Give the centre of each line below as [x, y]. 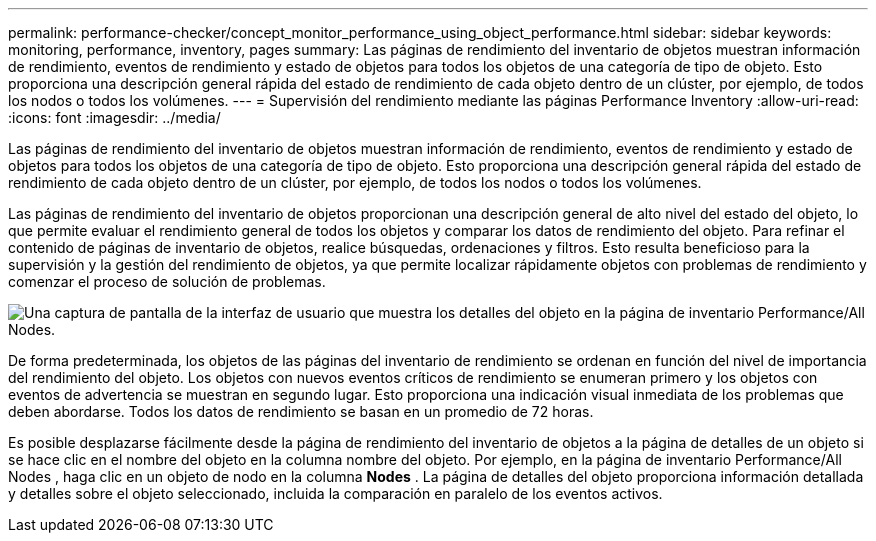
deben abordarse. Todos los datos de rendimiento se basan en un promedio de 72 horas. [301, 411]
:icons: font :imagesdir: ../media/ [114, 117]
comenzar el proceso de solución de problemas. [167, 281]
